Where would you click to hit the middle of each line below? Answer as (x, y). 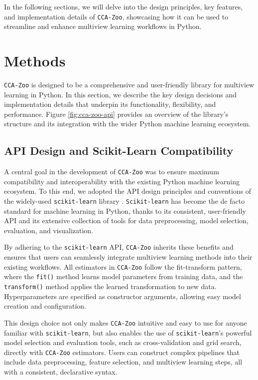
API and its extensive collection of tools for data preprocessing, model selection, (126, 220)
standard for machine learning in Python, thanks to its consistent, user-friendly (125, 210)
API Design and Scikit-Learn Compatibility (119, 151)
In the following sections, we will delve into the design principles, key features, (124, 6)
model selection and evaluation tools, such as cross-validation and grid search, (123, 342)
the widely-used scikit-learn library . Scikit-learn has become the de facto (125, 201)
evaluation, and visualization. (49, 230)
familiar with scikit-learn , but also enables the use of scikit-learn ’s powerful (128, 332)
